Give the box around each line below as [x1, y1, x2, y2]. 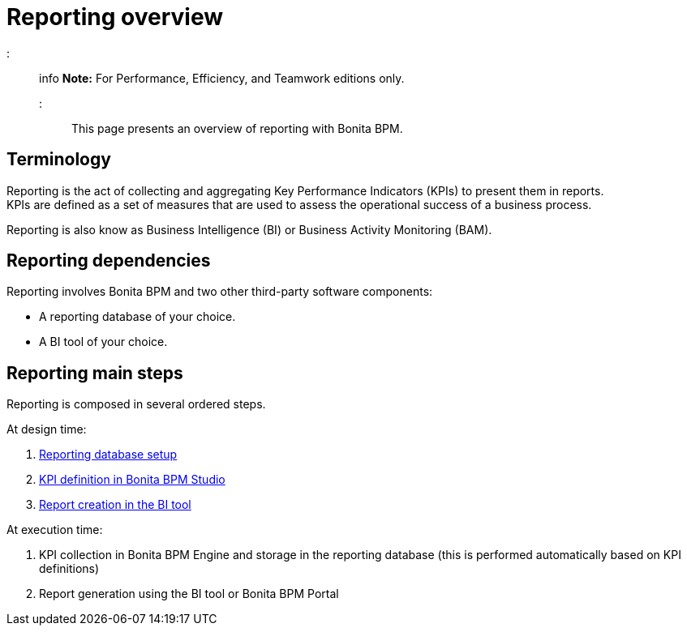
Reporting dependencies [6, 250, 211, 271]
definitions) [39, 562, 100, 576]
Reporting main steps [6, 362, 183, 383]
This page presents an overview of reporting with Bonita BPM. [71, 121, 403, 135]
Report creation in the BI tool [39, 497, 191, 512]
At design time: [6, 422, 87, 437]
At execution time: [6, 523, 103, 537]
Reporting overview [6, 3, 224, 31]
